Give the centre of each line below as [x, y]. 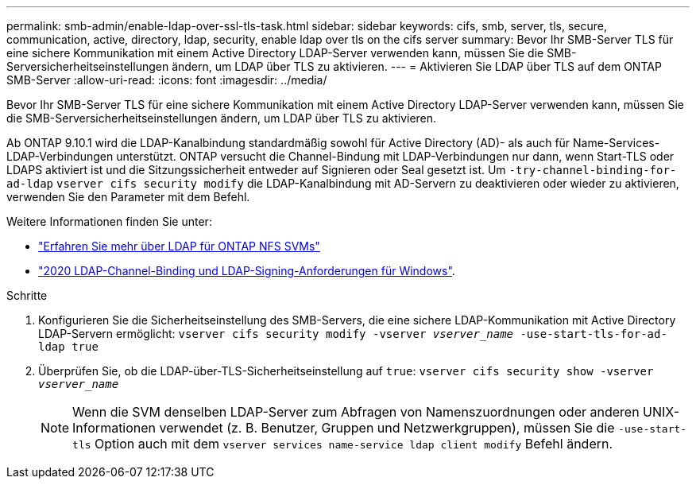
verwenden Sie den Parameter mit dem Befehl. [128, 197]
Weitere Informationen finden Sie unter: [109, 221]
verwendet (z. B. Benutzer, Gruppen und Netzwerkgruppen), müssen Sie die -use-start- [423, 428]
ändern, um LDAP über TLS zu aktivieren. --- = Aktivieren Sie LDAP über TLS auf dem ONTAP [417, 66]
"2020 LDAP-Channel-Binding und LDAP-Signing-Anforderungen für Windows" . [247, 271]
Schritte [27, 295]
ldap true [68, 347]
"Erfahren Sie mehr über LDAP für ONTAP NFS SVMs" [179, 246]
